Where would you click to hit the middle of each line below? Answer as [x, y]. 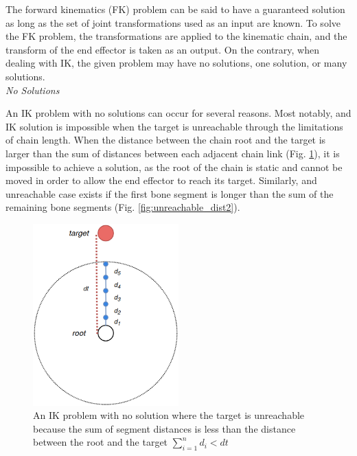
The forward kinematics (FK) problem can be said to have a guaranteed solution [175, 9]
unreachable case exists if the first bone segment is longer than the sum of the [170, 193]
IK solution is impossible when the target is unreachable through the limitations [174, 126]
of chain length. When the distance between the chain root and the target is [166, 140]
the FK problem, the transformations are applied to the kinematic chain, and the [176, 36]
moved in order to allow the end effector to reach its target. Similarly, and [161, 180]
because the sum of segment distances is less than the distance [164, 428]
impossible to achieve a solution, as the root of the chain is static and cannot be [174, 167]
